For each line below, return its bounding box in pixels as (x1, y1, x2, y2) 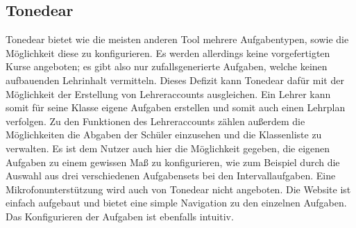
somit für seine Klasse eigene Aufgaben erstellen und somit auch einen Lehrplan (6, 100, 346, 115)
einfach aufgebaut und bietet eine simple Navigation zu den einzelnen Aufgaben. (6, 195, 347, 210)
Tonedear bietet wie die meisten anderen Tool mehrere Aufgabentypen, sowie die (6, 32, 349, 47)
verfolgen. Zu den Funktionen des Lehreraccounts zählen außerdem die (6, 113, 305, 128)
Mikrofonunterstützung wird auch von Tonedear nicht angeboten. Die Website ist (6, 181, 351, 196)
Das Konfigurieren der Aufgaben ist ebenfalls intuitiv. (6, 209, 234, 223)
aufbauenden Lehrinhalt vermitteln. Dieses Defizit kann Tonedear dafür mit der (6, 72, 344, 87)
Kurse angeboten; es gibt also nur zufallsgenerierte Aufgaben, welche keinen (6, 59, 328, 74)
